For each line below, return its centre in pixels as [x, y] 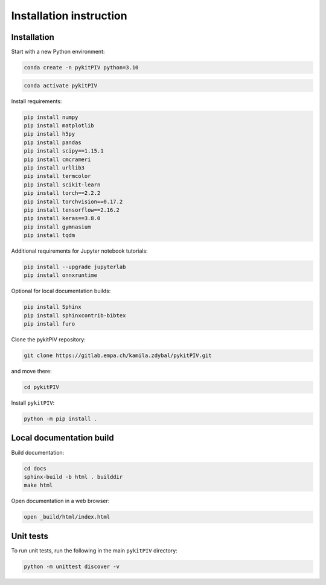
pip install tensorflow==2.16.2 [72, 210]
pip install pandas [53, 142]
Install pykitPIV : [33, 403]
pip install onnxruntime [61, 275]
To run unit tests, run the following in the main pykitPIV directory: [94, 550]
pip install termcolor [57, 176]
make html [38, 485]
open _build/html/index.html [67, 517]
